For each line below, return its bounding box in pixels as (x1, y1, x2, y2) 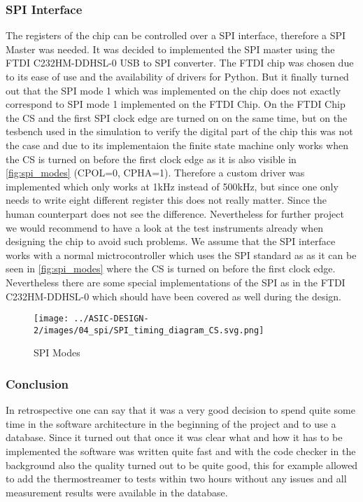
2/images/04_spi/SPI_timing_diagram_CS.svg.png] (34, 325, 264, 335)
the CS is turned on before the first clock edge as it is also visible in (6, 151, 297, 166)
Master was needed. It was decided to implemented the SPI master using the (6, 41, 335, 56)
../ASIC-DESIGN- (73, 314, 149, 324)
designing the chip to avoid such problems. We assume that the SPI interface (6, 234, 336, 249)
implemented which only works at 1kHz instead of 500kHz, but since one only (6, 179, 339, 193)
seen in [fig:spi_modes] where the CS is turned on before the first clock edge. (6, 261, 336, 276)
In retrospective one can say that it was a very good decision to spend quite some (6, 403, 355, 417)
